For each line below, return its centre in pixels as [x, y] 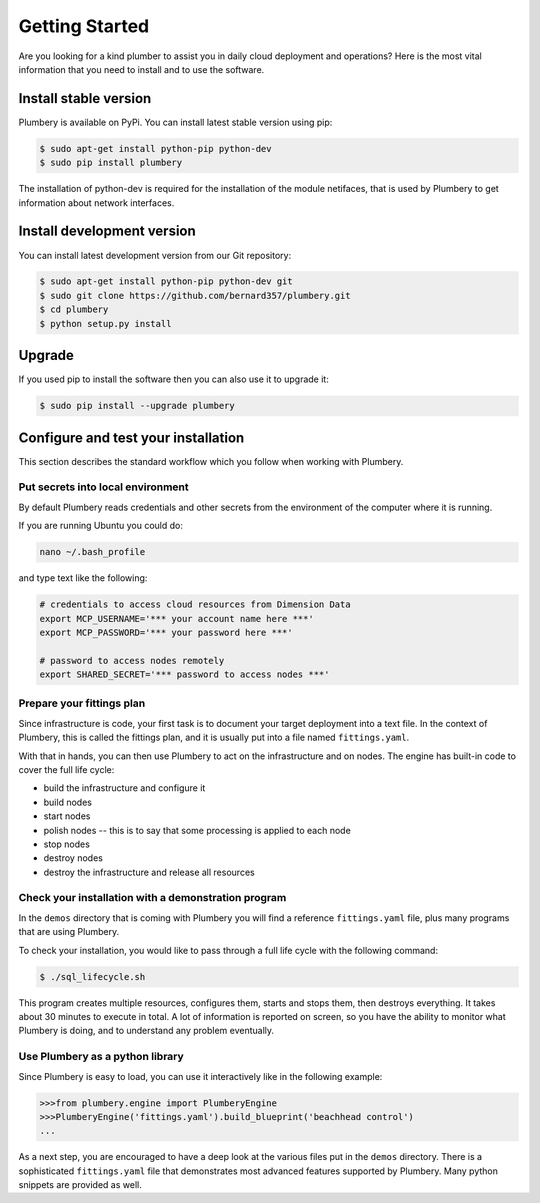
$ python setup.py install [105, 323]
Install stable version [85, 98]
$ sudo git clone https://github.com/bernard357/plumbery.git [195, 295]
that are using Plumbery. [69, 932]
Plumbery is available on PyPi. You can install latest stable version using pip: [175, 122]
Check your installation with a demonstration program [152, 898]
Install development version [107, 231]
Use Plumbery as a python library [101, 1057]
